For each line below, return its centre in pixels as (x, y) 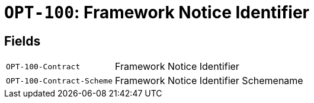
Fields (23, 41)
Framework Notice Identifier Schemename (209, 81)
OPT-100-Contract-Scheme (60, 81)
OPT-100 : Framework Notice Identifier (157, 12)
